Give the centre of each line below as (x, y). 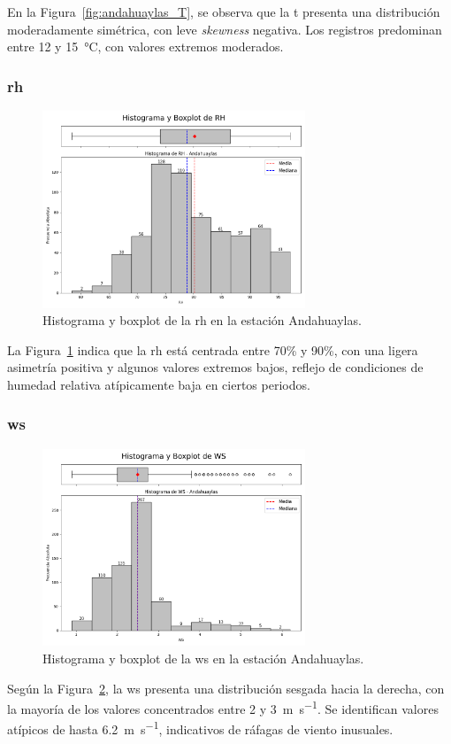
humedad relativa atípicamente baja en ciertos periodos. (159, 384)
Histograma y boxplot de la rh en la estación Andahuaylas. (202, 320)
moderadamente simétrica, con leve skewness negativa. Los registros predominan (225, 29)
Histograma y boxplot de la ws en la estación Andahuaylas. (203, 658)
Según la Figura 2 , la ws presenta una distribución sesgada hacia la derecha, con (226, 688)
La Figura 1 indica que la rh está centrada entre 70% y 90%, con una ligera (213, 349)
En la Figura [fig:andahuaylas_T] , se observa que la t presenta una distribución (224, 12)
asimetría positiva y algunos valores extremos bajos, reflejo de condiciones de (215, 367)
